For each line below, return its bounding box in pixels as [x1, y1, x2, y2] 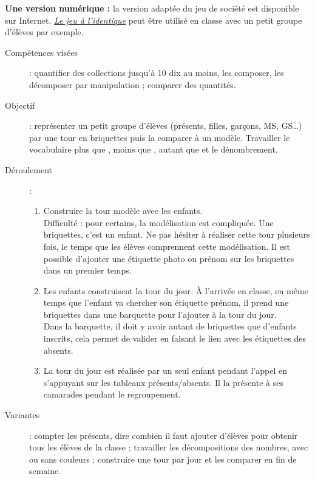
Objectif [5, 98, 35, 111]
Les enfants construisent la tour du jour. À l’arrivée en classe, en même [43, 284, 308, 297]
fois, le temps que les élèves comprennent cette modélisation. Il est [43, 239, 290, 252]
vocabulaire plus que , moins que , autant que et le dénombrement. [29, 143, 278, 156]
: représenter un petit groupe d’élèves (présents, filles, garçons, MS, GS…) [29, 119, 302, 132]
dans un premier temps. [43, 264, 132, 277]
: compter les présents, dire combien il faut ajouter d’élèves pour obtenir [29, 429, 298, 441]
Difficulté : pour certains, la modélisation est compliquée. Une [43, 216, 274, 229]
